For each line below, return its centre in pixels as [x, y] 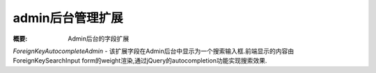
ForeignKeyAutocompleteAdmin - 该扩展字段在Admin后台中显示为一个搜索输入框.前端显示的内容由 [154, 51]
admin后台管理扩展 [68, 18]
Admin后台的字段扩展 [99, 39]
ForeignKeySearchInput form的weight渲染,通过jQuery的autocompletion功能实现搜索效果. [140, 61]
